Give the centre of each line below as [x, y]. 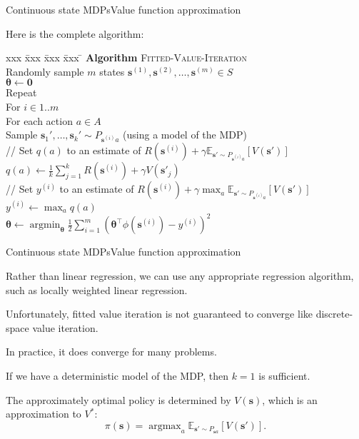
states [112, 71]
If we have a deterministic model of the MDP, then [117, 375]
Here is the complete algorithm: [75, 33]
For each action [39, 120]
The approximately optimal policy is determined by [118, 399]
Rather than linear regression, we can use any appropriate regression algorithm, [180, 275]
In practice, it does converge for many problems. [111, 352]
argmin [45, 225]
